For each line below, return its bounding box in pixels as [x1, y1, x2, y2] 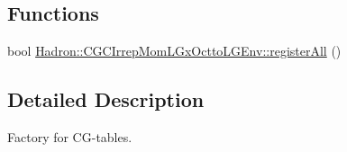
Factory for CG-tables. [7, 128, 132, 146]
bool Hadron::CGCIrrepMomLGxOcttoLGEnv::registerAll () [7, 41, 342, 60]
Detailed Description [7, 85, 205, 113]
